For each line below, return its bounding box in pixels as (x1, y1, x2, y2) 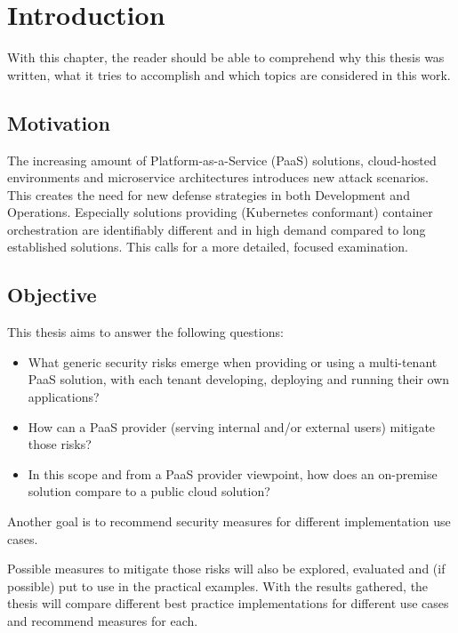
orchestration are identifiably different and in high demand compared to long (7, 220, 426, 238)
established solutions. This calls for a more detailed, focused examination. (7, 237, 408, 256)
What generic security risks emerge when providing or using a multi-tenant (28, 352, 438, 371)
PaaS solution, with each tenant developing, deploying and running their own (28, 370, 450, 389)
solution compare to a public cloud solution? (28, 482, 270, 501)
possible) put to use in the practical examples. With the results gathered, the (7, 576, 429, 595)
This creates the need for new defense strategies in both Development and (7, 185, 410, 204)
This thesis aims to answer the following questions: (7, 323, 284, 341)
